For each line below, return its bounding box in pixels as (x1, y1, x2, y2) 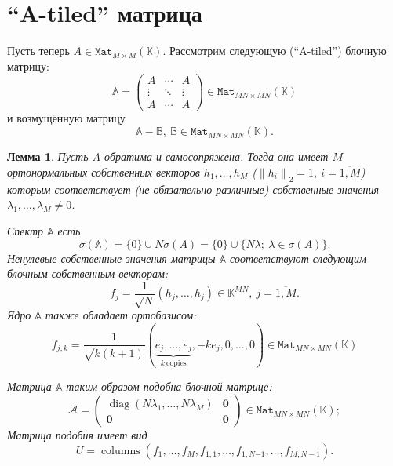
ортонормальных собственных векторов (7, 163, 200, 180)
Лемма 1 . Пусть (7, 148, 89, 165)
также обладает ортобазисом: (45, 307, 197, 323)
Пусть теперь (7, 42, 70, 59)
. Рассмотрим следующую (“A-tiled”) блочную (162, 42, 387, 59)
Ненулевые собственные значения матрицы (7, 249, 216, 266)
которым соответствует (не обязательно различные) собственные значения (7, 180, 379, 197)
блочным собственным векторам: (7, 265, 169, 282)
